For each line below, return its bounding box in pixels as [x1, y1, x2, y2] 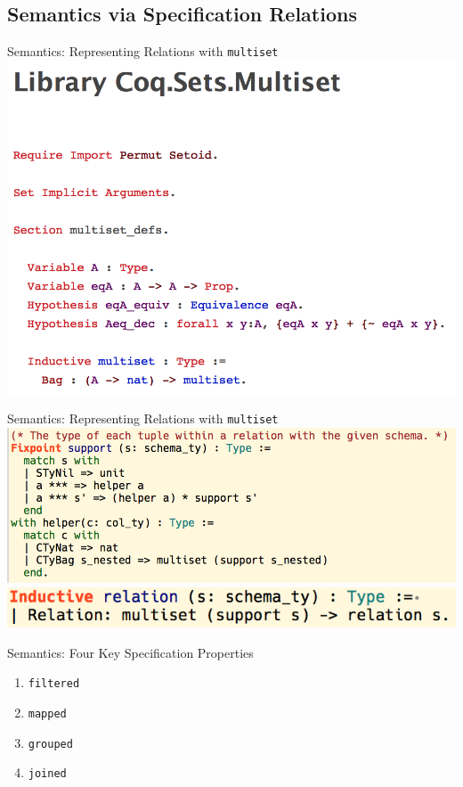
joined [28, 767, 67, 781]
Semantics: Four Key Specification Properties [7, 643, 254, 661]
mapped [28, 707, 67, 720]
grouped [28, 737, 73, 750]
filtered [28, 677, 80, 691]
